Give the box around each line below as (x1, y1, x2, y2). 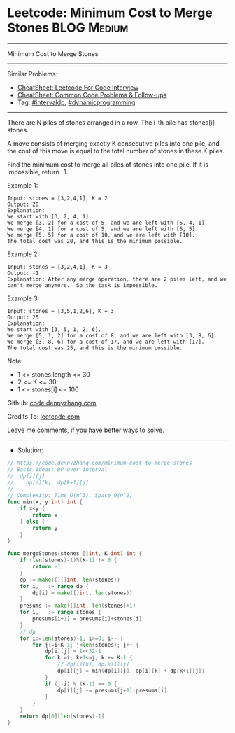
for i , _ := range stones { (20, 609, 101, 616)
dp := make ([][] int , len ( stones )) (20, 576, 120, 583)
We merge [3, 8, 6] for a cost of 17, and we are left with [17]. (7, 338, 205, 345)
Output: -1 (7, 270, 39, 277)
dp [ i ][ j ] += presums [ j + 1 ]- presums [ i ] (57, 687, 168, 694)
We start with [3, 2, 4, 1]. (7, 213, 92, 220)
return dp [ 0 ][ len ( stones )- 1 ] (20, 713, 105, 720)
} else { (20, 518, 45, 525)
